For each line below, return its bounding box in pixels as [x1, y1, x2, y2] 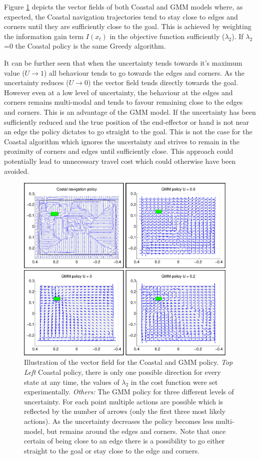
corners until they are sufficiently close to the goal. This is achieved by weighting [4, 21, 251, 32]
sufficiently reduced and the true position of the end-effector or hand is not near [4, 116, 249, 127]
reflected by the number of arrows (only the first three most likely [24, 406, 225, 416]
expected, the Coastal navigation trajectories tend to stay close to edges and [4, 11, 238, 22]
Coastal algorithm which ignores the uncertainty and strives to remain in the [4, 136, 240, 146]
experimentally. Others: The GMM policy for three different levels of [24, 386, 234, 397]
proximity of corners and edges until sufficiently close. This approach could [4, 146, 233, 156]
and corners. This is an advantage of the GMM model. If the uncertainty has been [4, 106, 256, 117]
